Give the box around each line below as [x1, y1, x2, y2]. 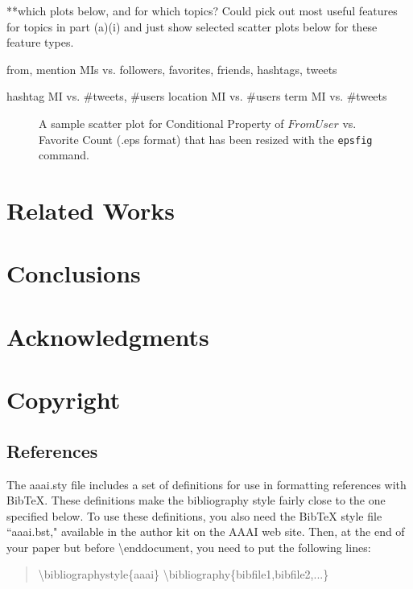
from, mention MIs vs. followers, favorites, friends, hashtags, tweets [6, 60, 337, 77]
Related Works [6, 194, 176, 226]
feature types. [6, 34, 74, 51]
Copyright [6, 383, 121, 416]
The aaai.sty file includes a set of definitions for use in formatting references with [6, 476, 407, 492]
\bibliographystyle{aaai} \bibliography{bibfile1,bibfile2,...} [38, 566, 329, 583]
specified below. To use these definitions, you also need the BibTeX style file [6, 507, 382, 524]
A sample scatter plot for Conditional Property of [39, 114, 284, 131]
